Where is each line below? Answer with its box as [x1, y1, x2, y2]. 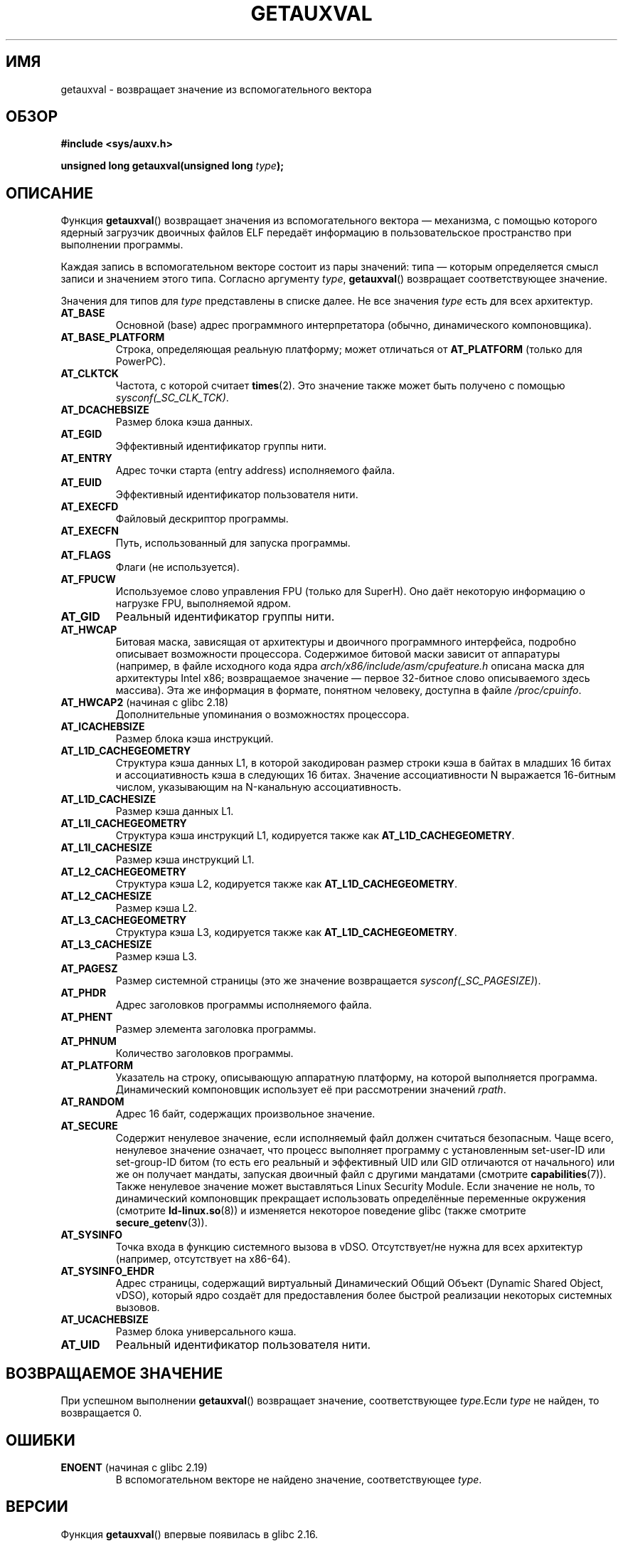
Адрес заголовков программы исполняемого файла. [115, 999, 372, 1011]
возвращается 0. [60, 1406, 142, 1419]
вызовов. [115, 1301, 160, 1314]
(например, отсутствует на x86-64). [115, 1253, 291, 1266]
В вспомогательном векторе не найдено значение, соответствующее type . [115, 1473, 482, 1485]
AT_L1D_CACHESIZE [60, 793, 156, 806]
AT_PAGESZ [60, 962, 118, 975]
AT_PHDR [60, 987, 107, 999]
